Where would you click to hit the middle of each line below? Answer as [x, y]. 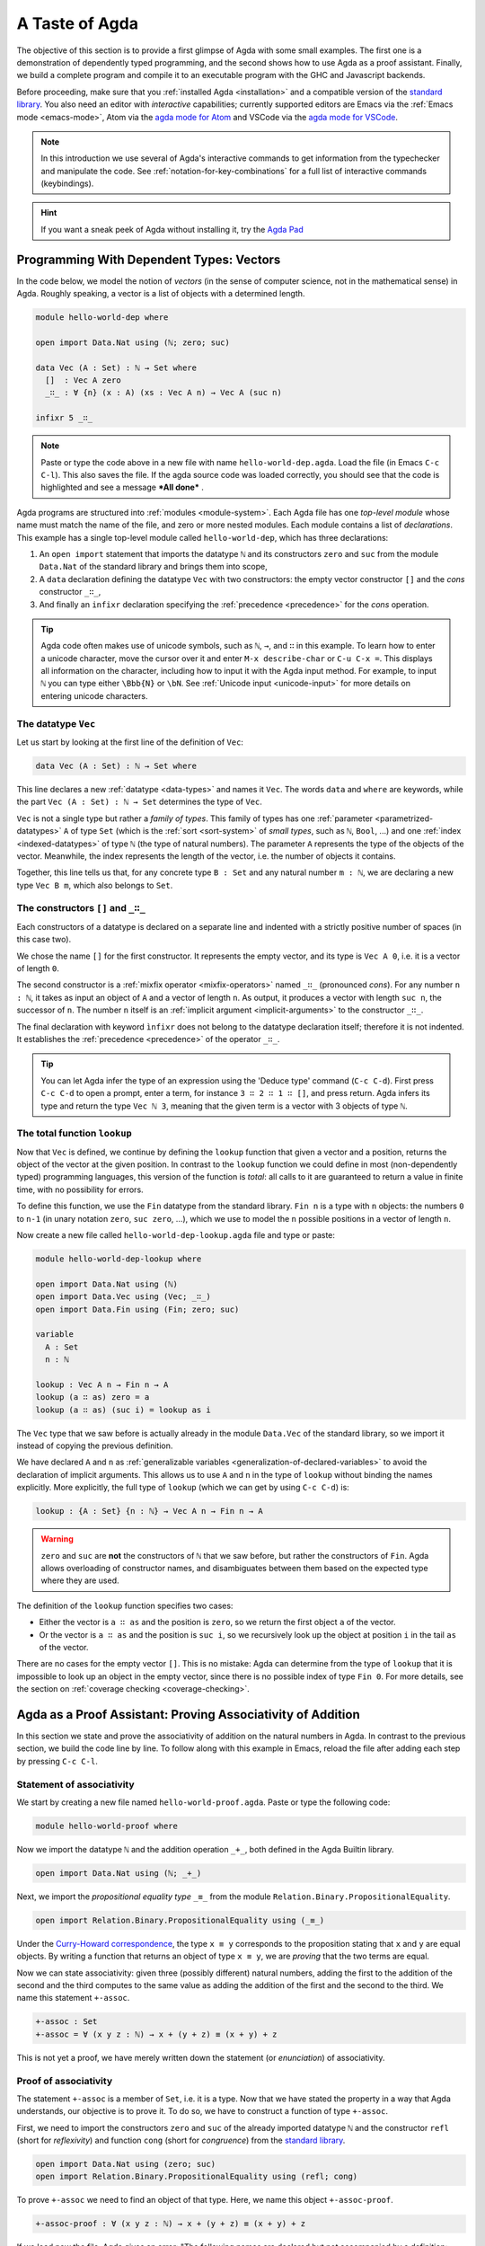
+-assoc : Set [66, 2022]
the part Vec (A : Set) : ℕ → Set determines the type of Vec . [139, 802]
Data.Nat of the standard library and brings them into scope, [154, 567]
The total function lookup [74, 1134]
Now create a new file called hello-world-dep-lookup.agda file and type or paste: [176, 1235]
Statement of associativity [75, 1784]
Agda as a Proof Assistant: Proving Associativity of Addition [189, 1715]
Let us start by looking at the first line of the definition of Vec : [130, 742]
